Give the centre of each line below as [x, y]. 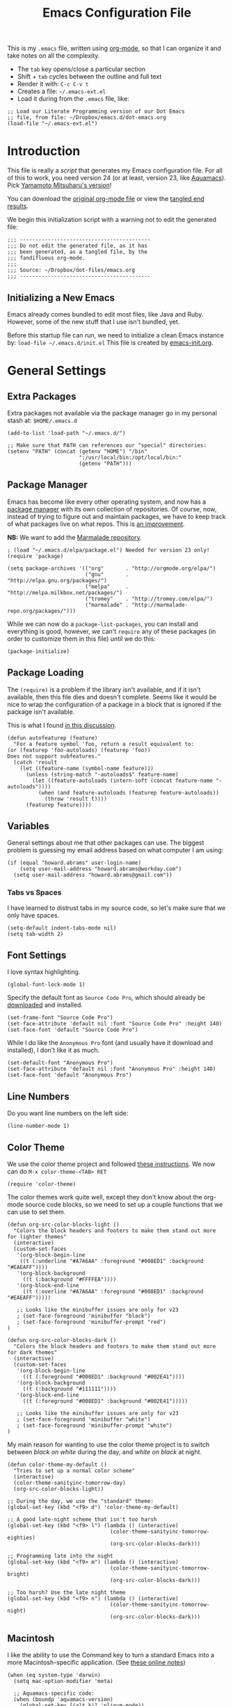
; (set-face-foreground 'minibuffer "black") [83, 1316]
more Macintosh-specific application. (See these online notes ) [96, 1662]
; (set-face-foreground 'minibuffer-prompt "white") [94, 1426]
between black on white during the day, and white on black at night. [105, 1452]
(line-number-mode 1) [39, 1126]
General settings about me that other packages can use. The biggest [106, 843]
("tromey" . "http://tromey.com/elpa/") [149, 599]
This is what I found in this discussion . [62, 725]
